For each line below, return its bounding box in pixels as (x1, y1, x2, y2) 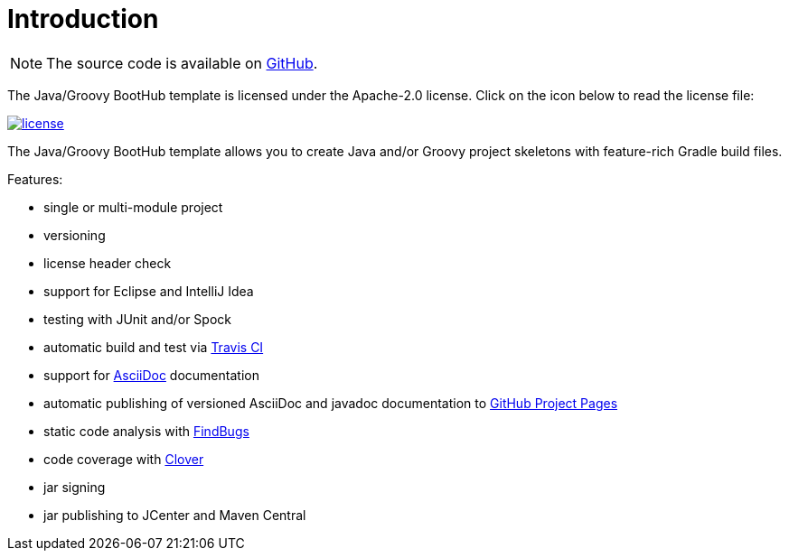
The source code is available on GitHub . (46, 53, 318, 72)
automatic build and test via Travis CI (43, 339, 264, 355)
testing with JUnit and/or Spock (43, 311, 231, 327)
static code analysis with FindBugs (43, 423, 249, 439)
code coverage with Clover (43, 451, 204, 467)
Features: (7, 171, 63, 187)
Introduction (7, 4, 159, 34)
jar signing (43, 479, 106, 495)
